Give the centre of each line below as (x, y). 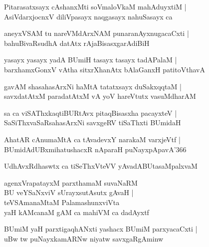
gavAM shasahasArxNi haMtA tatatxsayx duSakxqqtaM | (93, 86)
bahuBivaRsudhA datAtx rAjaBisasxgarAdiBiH (77, 43)
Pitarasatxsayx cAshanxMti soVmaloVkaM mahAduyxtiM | (95, 6)
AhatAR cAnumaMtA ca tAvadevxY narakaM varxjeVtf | (92, 139)
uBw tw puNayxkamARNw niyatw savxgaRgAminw (84, 238)
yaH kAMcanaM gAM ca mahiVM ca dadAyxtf (77, 212)
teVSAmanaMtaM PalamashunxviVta (62, 202)
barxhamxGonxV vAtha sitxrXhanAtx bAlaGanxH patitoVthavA (104, 69)
